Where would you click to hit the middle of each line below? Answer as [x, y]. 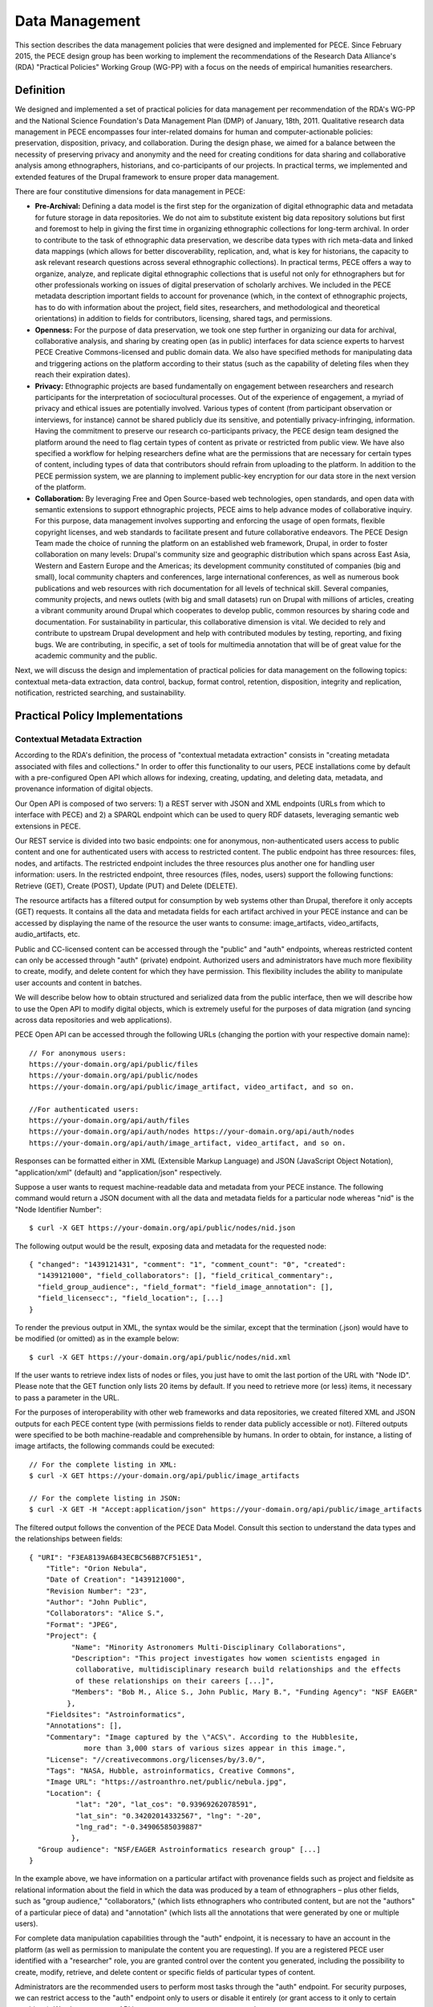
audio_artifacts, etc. [47, 934]
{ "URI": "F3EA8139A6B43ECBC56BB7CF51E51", [116, 1557]
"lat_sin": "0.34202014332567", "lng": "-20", [168, 1816]
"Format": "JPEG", [82, 1624]
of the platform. [61, 487]
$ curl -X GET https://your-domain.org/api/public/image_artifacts [164, 1476]
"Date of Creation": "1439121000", [115, 1580]
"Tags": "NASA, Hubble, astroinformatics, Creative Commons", [170, 1771]
